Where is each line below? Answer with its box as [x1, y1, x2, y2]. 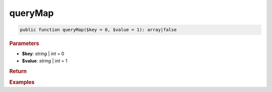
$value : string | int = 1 [22, 57, 67, 63]
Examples [9, 78, 35, 85]
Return [9, 67, 27, 74]
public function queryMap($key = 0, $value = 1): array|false [20, 27, 177, 32]
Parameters [9, 40, 40, 47]
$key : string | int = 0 [22, 50, 64, 57]
